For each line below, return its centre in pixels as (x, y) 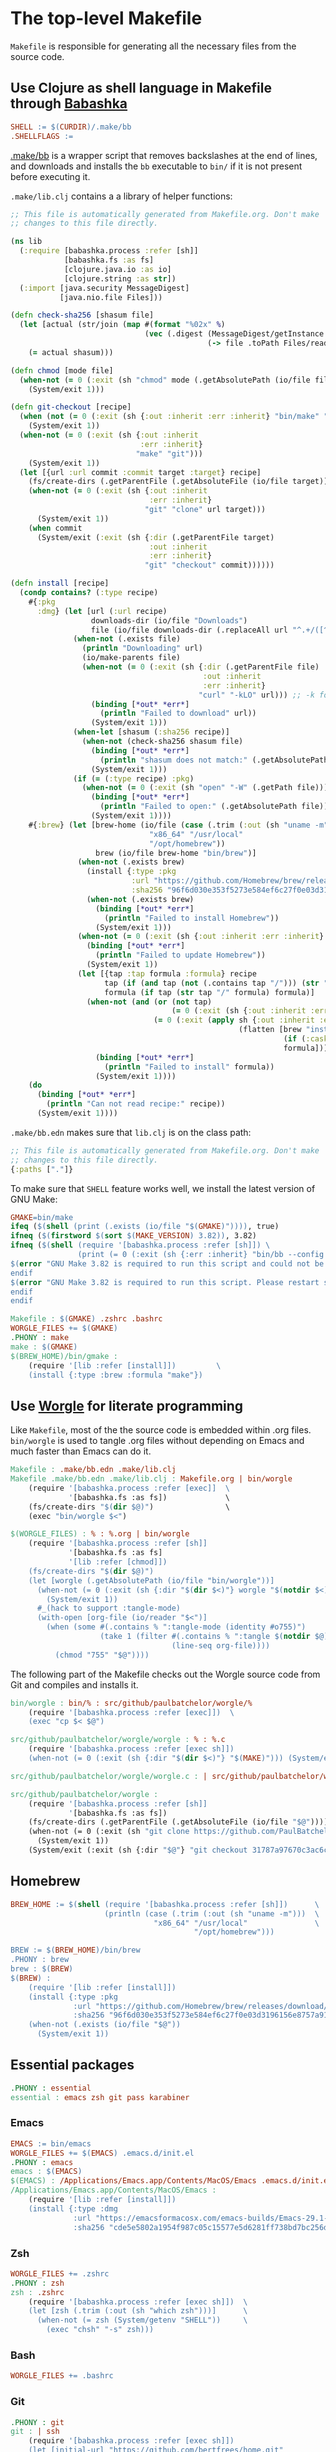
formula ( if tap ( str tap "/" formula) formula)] (209, 992)
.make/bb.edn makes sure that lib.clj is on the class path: (131, 1132)
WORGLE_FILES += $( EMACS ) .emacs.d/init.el (102, 2153)
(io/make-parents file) (131, 658)
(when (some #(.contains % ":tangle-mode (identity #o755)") (176, 1627)
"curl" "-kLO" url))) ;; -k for (265, 695)
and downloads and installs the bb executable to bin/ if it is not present (156, 166)
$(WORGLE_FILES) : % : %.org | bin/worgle (100, 1534)
